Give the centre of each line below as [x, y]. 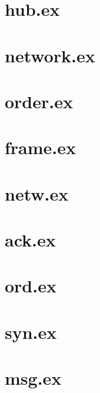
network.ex [50, 55]
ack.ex [30, 240]
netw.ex [37, 193]
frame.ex [41, 147]
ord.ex [31, 286]
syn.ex [31, 332]
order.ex [39, 101]
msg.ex [33, 378]
